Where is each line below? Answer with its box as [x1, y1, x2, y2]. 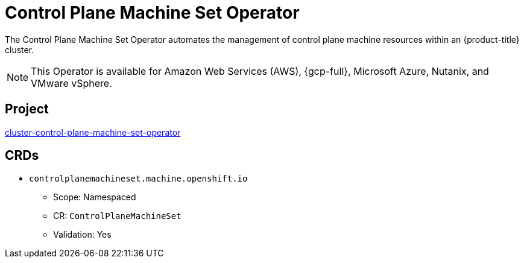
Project [5, 101, 49, 117]
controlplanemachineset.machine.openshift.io [29, 174, 248, 184]
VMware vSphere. [31, 77, 112, 89]
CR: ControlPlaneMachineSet [53, 211, 182, 221]
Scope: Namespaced [53, 192, 136, 203]
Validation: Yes [53, 229, 112, 240]
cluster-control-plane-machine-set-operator [5, 127, 181, 138]
